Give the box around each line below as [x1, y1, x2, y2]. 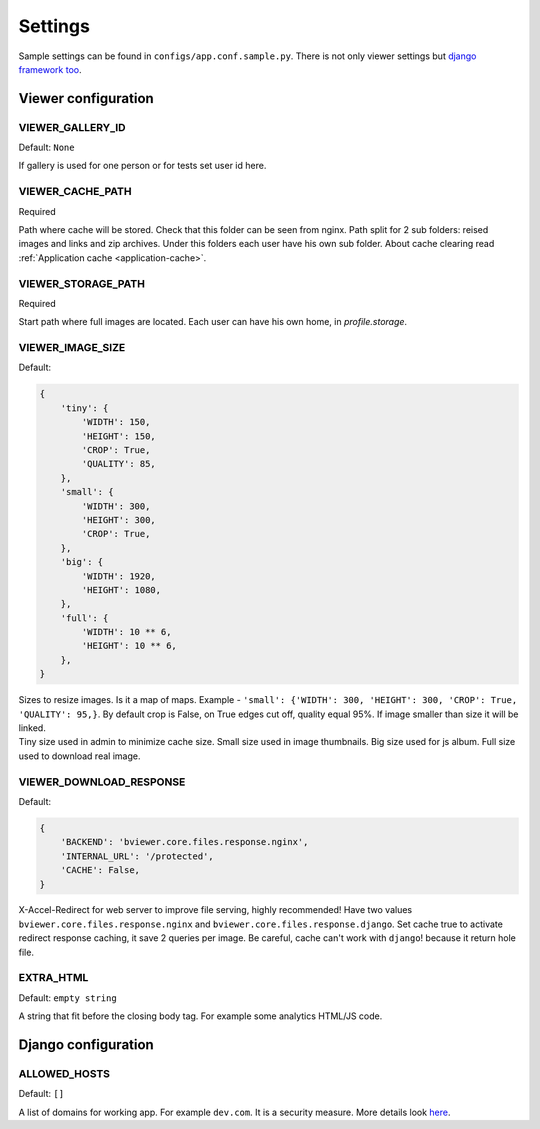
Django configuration [18, 1036, 154, 1053]
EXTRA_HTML [18, 971, 89, 985]
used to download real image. [18, 750, 141, 762]
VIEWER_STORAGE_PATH [18, 276, 145, 290]
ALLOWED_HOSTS [18, 1066, 110, 1080]
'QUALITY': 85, [81, 458, 157, 470]
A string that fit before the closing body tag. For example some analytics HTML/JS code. [18, 1010, 383, 1022]
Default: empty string [18, 991, 117, 1004]
